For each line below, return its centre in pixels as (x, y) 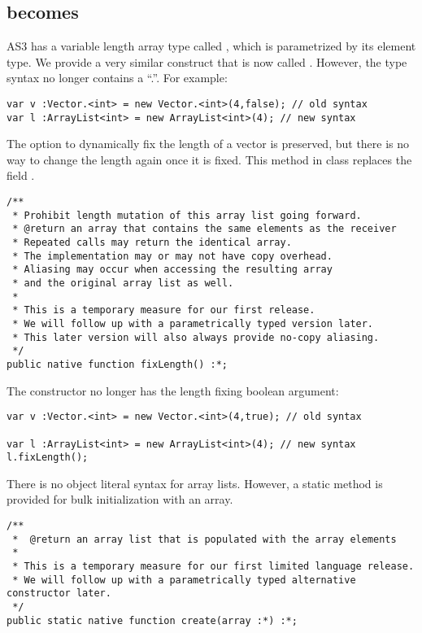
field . (21, 175)
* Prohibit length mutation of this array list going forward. (187, 215)
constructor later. (59, 594)
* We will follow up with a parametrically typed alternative (184, 580)
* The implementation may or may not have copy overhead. (172, 256)
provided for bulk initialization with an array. (120, 499)
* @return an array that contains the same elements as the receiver (204, 229)
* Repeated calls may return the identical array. (152, 243)
